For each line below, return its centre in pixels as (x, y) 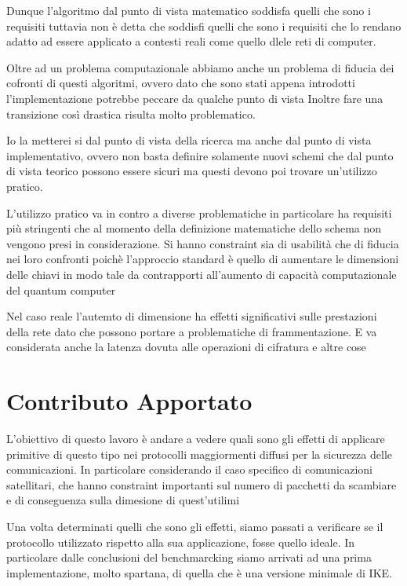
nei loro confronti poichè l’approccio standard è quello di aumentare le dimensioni (203, 259)
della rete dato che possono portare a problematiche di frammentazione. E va (192, 331)
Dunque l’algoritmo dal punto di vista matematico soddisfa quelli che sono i (189, 10)
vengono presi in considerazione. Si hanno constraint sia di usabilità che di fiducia (203, 243)
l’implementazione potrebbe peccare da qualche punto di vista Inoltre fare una (195, 98)
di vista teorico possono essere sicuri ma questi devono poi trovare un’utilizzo (192, 171)
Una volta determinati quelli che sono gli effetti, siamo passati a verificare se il (195, 526)
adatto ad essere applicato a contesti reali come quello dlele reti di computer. (191, 41)
